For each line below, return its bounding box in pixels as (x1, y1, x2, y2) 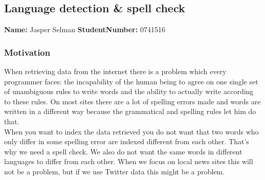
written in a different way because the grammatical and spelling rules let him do (4, 106, 256, 117)
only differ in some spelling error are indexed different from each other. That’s (4, 136, 249, 147)
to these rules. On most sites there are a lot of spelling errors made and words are (4, 96, 261, 106)
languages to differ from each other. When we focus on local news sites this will (4, 156, 253, 167)
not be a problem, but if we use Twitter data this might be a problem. (4, 166, 225, 176)
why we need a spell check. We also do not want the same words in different (4, 146, 242, 156)
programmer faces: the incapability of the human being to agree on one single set (4, 76, 258, 86)
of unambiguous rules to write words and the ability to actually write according (4, 86, 254, 97)
